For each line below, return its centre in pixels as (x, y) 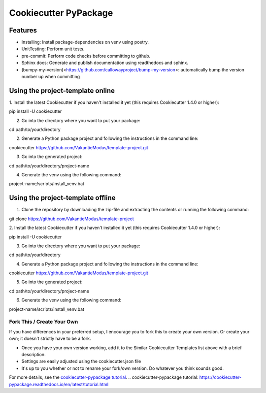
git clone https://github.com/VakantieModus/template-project (71, 219)
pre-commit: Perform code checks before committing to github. (86, 56)
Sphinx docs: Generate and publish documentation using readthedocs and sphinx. (105, 63)
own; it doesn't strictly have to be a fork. (50, 339)
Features (23, 30)
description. (34, 354)
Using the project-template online (62, 90)
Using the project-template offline (62, 198)
